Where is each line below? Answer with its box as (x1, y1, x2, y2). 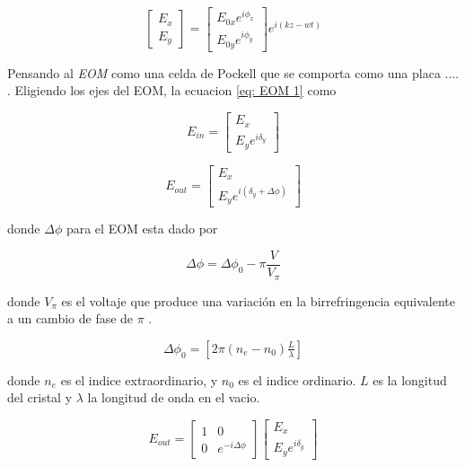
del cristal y (7, 388, 73, 407)
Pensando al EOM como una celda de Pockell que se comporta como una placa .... (7, 63, 460, 82)
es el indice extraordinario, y (60, 370, 218, 389)
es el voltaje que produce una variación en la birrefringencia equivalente (61, 291, 456, 310)
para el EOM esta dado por (66, 219, 218, 238)
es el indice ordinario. (238, 370, 356, 389)
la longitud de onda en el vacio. (87, 388, 260, 407)
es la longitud (373, 370, 447, 389)
